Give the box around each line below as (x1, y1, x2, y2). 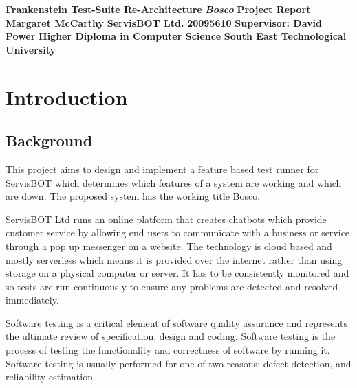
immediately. (6, 293, 59, 307)
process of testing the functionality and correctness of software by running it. (6, 343, 330, 357)
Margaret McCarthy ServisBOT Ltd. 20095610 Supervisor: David (6, 15, 323, 30)
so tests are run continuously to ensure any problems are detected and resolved (6, 279, 338, 293)
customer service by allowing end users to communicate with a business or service (6, 225, 350, 240)
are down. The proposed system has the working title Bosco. (6, 189, 261, 203)
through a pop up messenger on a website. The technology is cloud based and (6, 238, 332, 253)
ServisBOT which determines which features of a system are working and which (6, 175, 342, 190)
